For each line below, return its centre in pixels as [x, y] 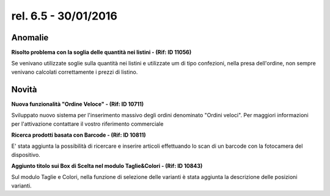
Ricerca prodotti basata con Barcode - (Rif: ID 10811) [79, 135]
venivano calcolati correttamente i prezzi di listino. [75, 72]
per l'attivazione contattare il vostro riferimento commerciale [87, 124]
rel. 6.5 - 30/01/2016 [64, 16]
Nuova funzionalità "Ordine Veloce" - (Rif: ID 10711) [78, 104]
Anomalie [30, 38]
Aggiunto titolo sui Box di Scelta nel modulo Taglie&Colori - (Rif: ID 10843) [107, 166]
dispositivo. [26, 154]
